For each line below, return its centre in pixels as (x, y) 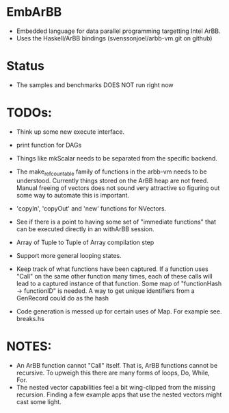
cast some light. (39, 401)
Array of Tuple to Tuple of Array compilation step (85, 242)
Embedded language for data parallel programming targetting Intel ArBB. (118, 31)
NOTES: (29, 346)
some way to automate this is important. (73, 195)
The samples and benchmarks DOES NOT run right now (95, 85)
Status (26, 66)
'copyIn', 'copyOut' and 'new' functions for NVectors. (91, 208)
